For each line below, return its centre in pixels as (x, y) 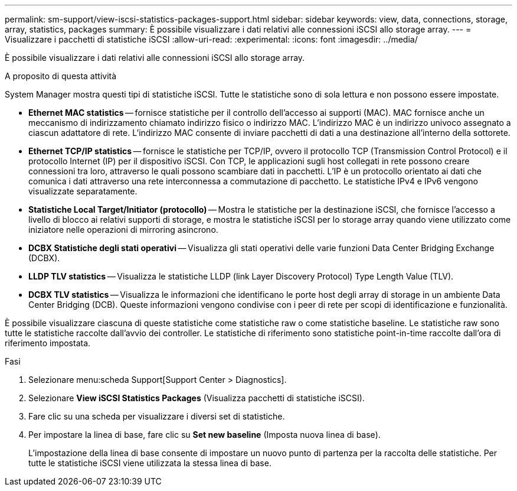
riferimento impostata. (48, 343)
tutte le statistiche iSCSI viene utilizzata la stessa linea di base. (150, 463)
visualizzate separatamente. (83, 191)
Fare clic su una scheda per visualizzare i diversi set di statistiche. (157, 416)
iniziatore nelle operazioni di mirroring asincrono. (123, 230)
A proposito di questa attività (61, 76)
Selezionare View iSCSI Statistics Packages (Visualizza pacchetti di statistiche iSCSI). (197, 398)
